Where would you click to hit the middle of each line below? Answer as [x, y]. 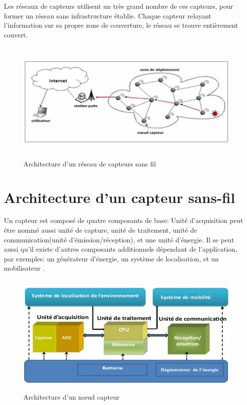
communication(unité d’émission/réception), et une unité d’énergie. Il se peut [119, 239]
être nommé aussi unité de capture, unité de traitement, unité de [101, 230]
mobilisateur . [25, 268]
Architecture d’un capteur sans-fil [120, 197]
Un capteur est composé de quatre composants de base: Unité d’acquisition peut [124, 220]
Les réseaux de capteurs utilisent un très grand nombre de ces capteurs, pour [119, 6]
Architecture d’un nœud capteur [71, 397]
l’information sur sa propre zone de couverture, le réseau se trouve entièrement [121, 25]
